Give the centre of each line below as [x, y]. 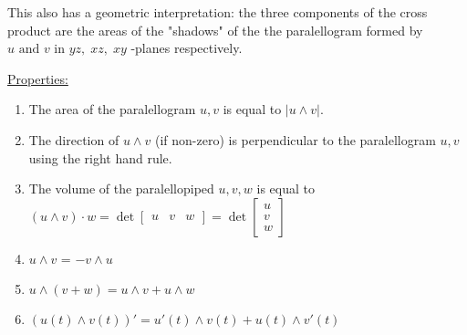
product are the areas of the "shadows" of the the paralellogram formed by [215, 30]
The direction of [74, 139]
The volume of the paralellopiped [121, 188]
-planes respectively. [187, 48]
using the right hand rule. [100, 157]
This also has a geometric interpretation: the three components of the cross [218, 12]
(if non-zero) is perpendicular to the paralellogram [295, 139]
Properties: [38, 78]
